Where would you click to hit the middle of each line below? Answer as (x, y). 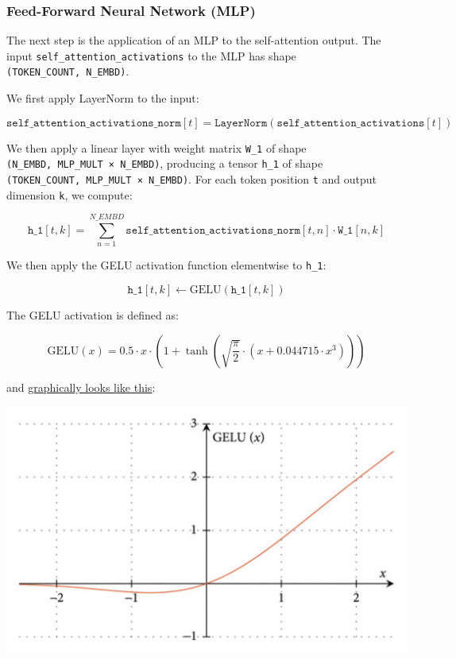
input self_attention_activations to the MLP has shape (151, 55)
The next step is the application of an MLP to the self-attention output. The (194, 40)
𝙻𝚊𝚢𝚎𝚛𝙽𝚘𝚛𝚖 (241, 123)
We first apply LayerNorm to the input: (103, 98)
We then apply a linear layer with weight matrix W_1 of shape (157, 147)
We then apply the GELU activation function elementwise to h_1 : (166, 265)
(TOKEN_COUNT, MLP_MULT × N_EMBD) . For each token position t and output (192, 179)
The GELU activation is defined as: (93, 315)
